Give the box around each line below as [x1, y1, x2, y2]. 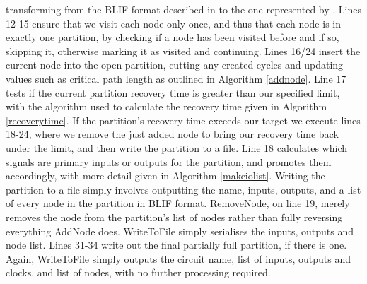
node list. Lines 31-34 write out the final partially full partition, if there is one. [6, 237, 347, 252]
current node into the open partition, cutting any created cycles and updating [6, 57, 344, 72]
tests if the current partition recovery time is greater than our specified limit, [6, 85, 340, 100]
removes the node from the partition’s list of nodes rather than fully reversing [6, 209, 343, 224]
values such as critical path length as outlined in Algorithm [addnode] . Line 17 [6, 71, 346, 85]
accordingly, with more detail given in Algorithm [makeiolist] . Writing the [6, 168, 325, 183]
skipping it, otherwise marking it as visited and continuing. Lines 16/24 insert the [6, 43, 361, 58]
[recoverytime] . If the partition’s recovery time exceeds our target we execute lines [6, 112, 361, 127]
